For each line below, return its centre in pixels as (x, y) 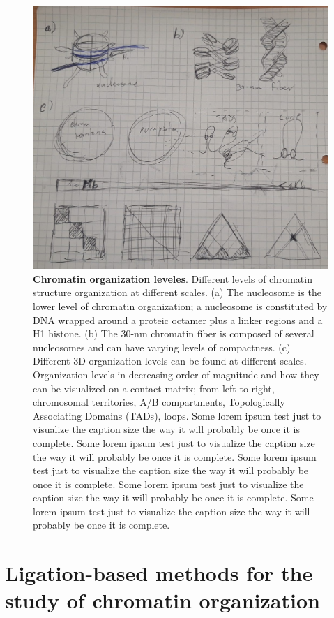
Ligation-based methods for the (159, 573)
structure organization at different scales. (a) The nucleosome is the (177, 292)
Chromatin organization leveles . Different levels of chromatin (173, 278)
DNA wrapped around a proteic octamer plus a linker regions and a (178, 319)
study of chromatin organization (162, 600)
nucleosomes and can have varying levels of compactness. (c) (162, 347)
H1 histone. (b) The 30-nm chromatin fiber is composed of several (174, 333)
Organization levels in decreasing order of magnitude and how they (176, 374)
